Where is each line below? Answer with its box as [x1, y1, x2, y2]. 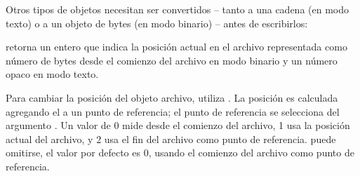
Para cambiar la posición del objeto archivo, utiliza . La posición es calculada [6, 90, 338, 104]
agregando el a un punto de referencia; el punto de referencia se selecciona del [6, 104, 340, 119]
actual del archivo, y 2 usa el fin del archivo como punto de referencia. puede [6, 131, 336, 146]
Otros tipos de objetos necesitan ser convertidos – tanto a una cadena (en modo [6, 2, 349, 16]
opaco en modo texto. [6, 67, 99, 81]
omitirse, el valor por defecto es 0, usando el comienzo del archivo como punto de [6, 145, 354, 160]
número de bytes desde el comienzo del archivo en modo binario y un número [6, 53, 338, 67]
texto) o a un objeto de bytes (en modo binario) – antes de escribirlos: [6, 15, 308, 30]
